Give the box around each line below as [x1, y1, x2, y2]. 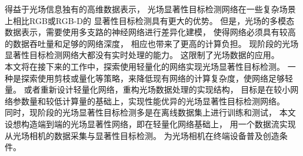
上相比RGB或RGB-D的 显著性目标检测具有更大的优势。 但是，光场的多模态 [5, 14, 295, 26]
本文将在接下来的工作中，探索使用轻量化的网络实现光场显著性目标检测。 [5, 60, 285, 72]
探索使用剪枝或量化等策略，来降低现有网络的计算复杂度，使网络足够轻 [21, 72, 293, 84]
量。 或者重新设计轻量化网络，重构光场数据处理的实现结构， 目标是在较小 [5, 83, 291, 96]
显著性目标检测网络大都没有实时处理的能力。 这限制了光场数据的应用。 [5, 49, 279, 61]
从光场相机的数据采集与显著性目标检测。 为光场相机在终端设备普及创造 [5, 129, 279, 141]
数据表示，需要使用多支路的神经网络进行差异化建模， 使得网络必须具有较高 [5, 26, 296, 38]
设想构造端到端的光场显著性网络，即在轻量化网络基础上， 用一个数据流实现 [5, 117, 296, 130]
